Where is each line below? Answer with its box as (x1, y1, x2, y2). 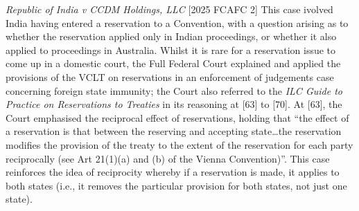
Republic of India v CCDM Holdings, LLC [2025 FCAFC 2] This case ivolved (6, 2, 333, 16)
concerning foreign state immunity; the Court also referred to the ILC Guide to (6, 83, 342, 98)
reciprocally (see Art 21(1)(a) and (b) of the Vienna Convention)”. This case (6, 151, 330, 165)
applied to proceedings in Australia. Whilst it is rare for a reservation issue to (6, 42, 336, 57)
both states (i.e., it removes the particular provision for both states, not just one (6, 178, 347, 192)
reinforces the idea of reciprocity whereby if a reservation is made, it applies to (6, 165, 340, 179)
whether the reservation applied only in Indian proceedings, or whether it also (6, 29, 337, 44)
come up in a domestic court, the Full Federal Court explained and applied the (6, 56, 341, 71)
